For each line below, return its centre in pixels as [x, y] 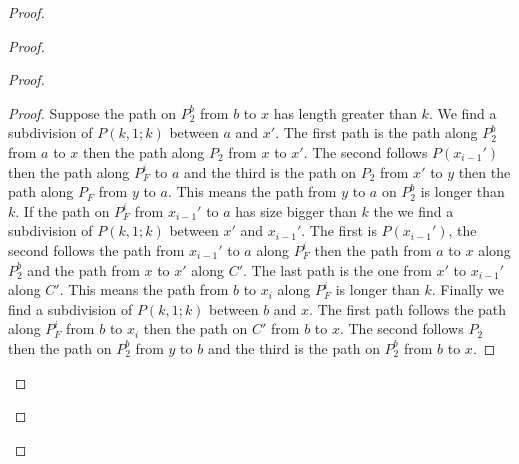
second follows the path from [96, 249]
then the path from [373, 249]
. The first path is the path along [376, 132]
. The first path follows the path [408, 308]
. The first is [339, 230]
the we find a [413, 210]
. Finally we [467, 289]
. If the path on [62, 210]
